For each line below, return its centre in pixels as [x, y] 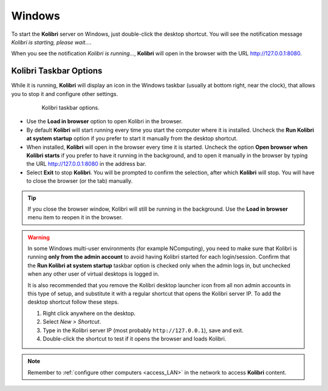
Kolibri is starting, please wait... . [51, 42]
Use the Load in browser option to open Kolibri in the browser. [104, 121]
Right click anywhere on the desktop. [89, 313]
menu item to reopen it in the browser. [75, 217]
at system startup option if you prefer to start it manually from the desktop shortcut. [132, 138]
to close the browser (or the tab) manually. [80, 181]
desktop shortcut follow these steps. [73, 302]
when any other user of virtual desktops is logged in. [94, 274]
